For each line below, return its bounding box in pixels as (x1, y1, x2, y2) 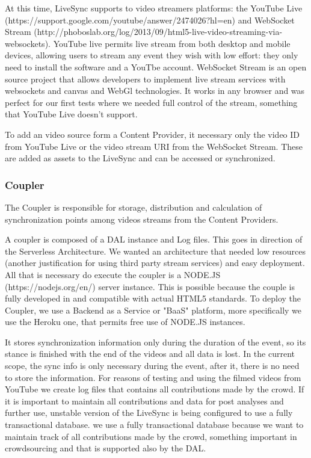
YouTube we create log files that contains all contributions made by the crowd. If (5, 383, 304, 395)
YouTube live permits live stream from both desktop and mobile (53, 37, 291, 49)
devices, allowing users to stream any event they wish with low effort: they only (5, 49, 298, 61)
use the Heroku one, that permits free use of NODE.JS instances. (5, 315, 245, 328)
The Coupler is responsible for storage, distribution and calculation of (5, 200, 262, 213)
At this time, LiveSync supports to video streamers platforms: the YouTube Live (5, 2, 303, 14)
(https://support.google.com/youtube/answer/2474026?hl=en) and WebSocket (5, 13, 295, 26)
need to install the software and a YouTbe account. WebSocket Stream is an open (5, 60, 307, 73)
